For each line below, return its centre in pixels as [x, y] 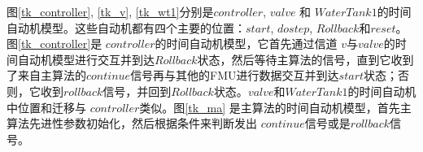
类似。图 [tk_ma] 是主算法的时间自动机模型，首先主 [275, 107]
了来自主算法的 [46, 75]
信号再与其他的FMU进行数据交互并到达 [235, 75]
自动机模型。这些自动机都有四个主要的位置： [126, 27]
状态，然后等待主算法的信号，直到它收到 [305, 59]
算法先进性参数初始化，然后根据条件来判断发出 [132, 123]
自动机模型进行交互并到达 [86, 59]
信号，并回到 [137, 91]
